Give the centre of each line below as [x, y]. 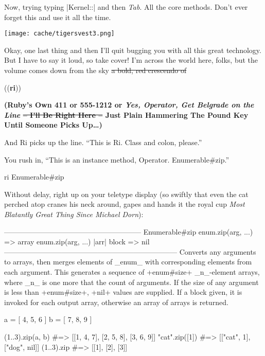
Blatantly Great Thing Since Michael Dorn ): [74, 214]
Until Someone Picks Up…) [53, 125]
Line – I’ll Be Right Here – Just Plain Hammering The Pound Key [126, 114]
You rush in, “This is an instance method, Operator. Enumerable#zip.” [117, 159]
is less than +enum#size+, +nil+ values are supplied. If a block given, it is [123, 292]
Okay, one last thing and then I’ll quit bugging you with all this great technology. [133, 50]
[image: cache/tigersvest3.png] [59, 34]
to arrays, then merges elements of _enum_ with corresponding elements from [128, 262]
